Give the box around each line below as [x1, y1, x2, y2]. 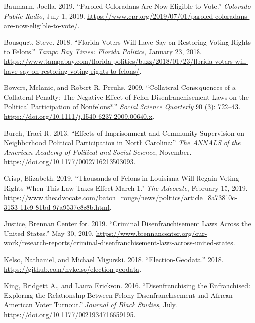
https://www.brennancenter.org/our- [96, 228, 207, 238]
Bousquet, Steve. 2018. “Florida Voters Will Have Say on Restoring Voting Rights [4, 36, 251, 47]
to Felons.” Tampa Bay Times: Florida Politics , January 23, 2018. [4, 46, 202, 57]
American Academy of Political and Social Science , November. [4, 147, 192, 157]
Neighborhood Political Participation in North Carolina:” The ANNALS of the [4, 137, 241, 147]
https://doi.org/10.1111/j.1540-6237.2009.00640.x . [4, 111, 155, 121]
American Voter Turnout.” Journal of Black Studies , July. [4, 299, 177, 310]
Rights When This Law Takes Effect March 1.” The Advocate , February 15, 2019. [4, 182, 248, 193]
